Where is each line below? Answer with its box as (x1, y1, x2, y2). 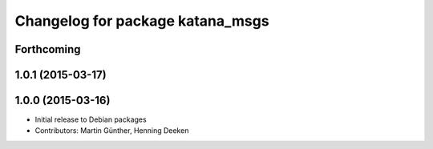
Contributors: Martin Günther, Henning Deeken (34, 126, 189, 135)
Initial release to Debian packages (34, 115, 148, 124)
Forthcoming (14, 42, 81, 56)
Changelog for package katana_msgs (14, 12, 269, 30)
